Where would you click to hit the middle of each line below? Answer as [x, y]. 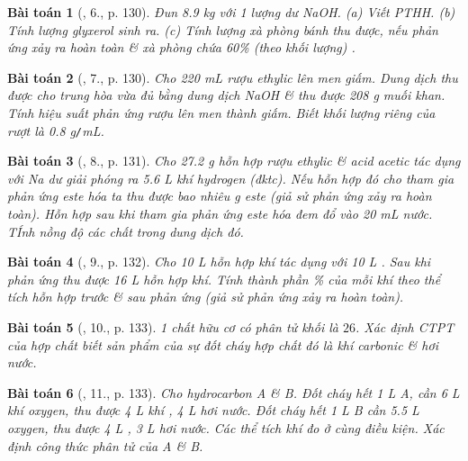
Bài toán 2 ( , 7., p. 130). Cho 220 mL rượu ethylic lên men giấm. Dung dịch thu [233, 77]
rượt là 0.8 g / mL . [56, 130]
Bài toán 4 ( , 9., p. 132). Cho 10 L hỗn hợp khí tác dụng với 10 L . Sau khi [219, 262]
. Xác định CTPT [405, 326]
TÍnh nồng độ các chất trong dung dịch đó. [126, 231]
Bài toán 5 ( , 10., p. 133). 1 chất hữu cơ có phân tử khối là [173, 326]
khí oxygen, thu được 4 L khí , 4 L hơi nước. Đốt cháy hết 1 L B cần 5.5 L [213, 410]
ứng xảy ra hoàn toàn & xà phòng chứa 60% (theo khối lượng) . [181, 47]
